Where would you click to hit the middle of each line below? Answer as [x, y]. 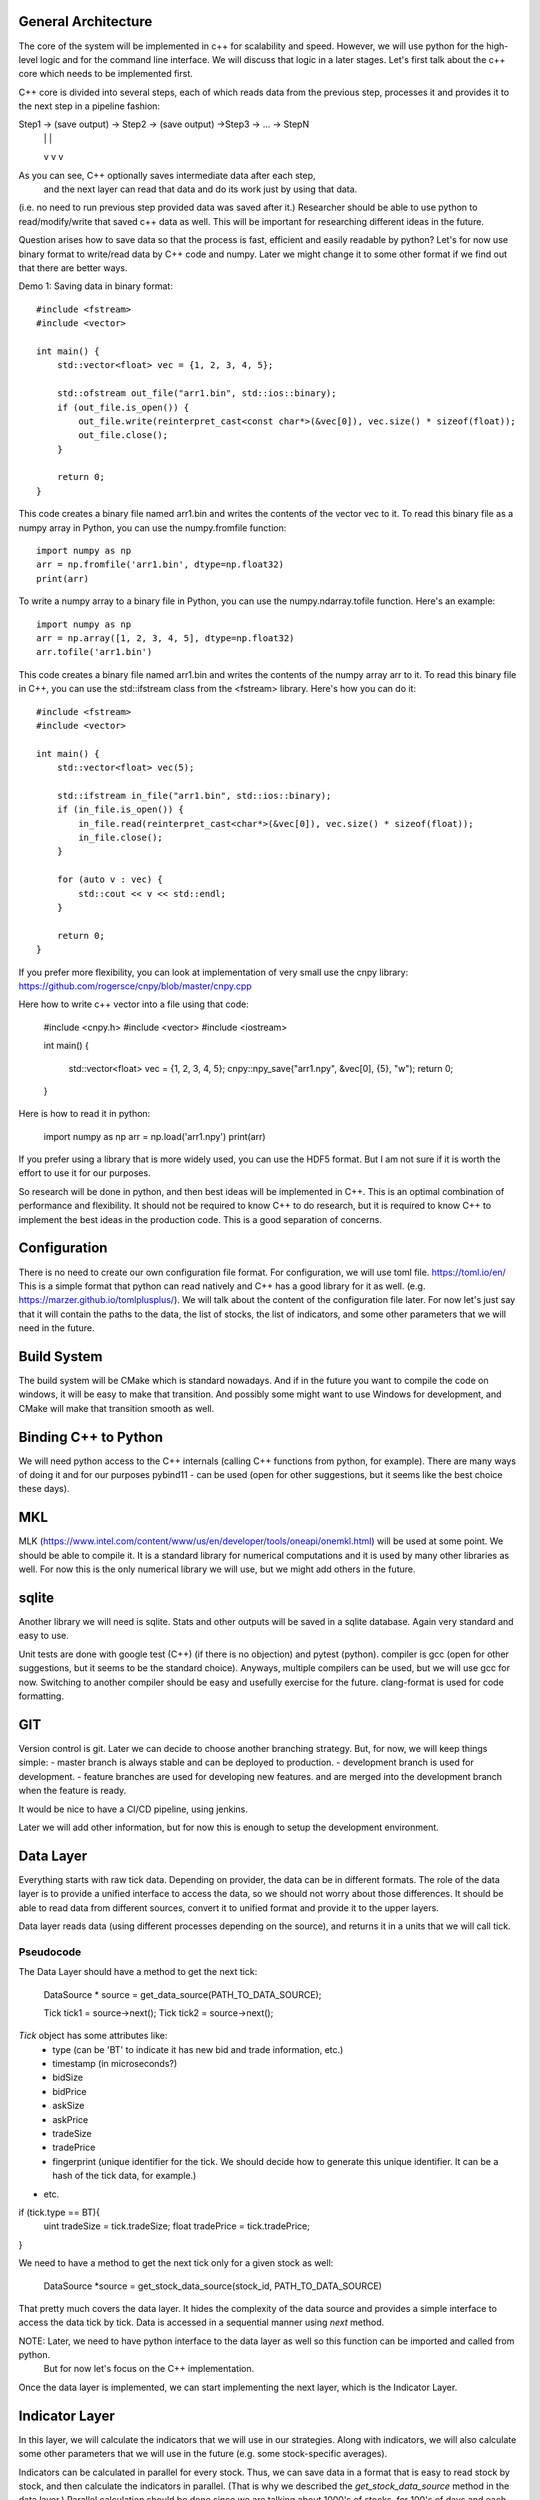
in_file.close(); [121, 838]
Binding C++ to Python [91, 1436]
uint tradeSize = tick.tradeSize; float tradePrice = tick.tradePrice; [176, 2226]
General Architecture [85, 21]
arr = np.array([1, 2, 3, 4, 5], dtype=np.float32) [165, 638]
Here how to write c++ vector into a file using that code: [133, 1004]
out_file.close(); [123, 435]
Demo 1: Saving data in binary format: [96, 286]
